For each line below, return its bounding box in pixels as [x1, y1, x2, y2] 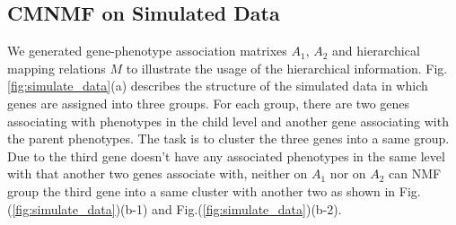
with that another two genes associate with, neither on [7, 164, 308, 183]
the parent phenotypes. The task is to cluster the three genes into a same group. [7, 129, 450, 148]
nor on [329, 164, 366, 183]
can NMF [389, 164, 442, 183]
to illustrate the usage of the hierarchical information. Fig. [126, 58, 448, 77]
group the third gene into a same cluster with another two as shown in [7, 181, 396, 200]
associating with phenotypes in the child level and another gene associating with [7, 111, 449, 130]
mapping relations [7, 58, 106, 77]
